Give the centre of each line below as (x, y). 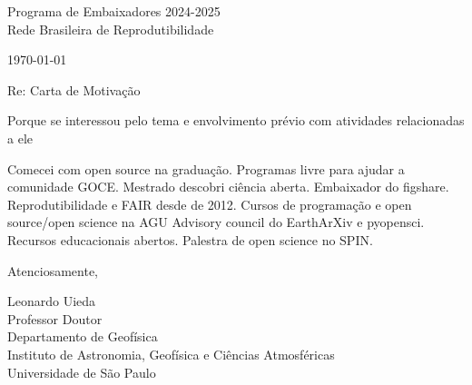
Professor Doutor (55, 318)
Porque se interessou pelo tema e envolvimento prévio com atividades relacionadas (236, 120)
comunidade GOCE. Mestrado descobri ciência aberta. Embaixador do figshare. (228, 187)
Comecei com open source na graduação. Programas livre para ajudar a (206, 168)
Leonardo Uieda (52, 301)
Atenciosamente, (53, 270)
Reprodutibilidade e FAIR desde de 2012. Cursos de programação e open (210, 204)
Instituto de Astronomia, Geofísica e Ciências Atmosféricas (171, 354)
